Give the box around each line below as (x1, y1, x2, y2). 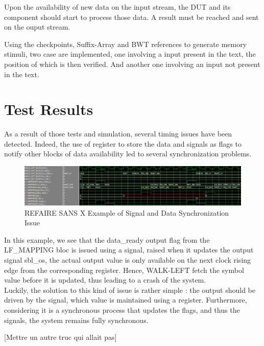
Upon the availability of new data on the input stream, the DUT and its (4, 2, 231, 12)
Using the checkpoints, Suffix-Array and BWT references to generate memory (4, 38, 247, 49)
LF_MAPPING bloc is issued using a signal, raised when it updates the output (4, 244, 254, 255)
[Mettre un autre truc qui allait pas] (4, 332, 117, 342)
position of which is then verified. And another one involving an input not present (4, 58, 260, 69)
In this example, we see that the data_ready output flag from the (4, 234, 210, 245)
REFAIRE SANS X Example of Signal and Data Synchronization (25, 207, 229, 218)
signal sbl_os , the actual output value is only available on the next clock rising (4, 255, 251, 265)
